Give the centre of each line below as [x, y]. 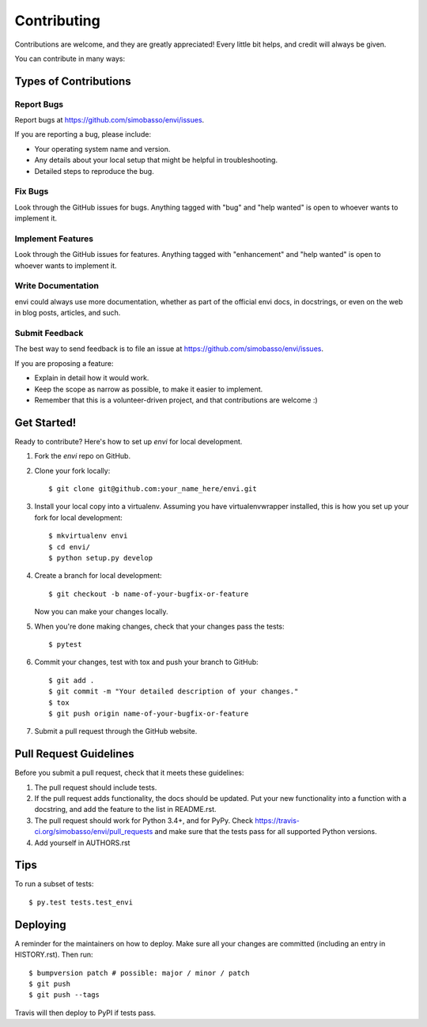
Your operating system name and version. [102, 149]
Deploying [40, 925]
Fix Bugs [32, 191]
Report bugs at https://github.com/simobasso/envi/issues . [110, 120]
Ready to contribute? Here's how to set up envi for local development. [128, 441]
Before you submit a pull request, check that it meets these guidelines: [129, 773]
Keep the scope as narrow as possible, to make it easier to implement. [149, 389]
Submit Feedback [49, 334]
